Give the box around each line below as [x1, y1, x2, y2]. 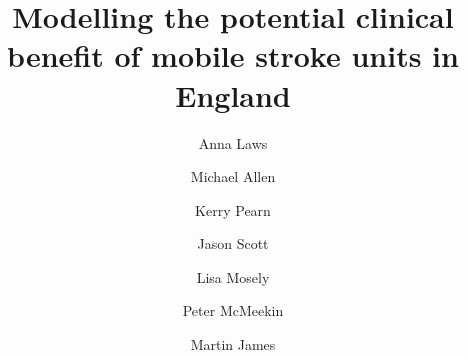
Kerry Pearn [195, 199, 271, 220]
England [175, 74, 291, 115]
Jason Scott [197, 233, 269, 254]
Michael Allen [190, 166, 276, 187]
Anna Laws [198, 132, 268, 153]
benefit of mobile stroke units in [7, 35, 459, 76]
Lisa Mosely [196, 266, 270, 287]
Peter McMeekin [182, 300, 284, 321]
